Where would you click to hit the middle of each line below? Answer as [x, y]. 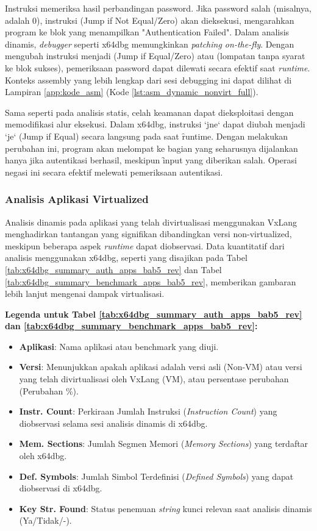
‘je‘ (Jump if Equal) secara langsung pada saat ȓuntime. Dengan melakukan [147, 136]
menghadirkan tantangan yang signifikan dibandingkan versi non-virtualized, [148, 234]
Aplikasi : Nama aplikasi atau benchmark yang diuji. [119, 346]
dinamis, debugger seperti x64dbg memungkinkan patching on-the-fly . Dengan [150, 44]
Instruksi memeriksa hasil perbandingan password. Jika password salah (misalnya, [158, 8]
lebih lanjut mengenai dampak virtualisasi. [85, 294]
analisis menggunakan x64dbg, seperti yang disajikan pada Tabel [126, 258]
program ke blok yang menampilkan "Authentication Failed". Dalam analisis [147, 32]
